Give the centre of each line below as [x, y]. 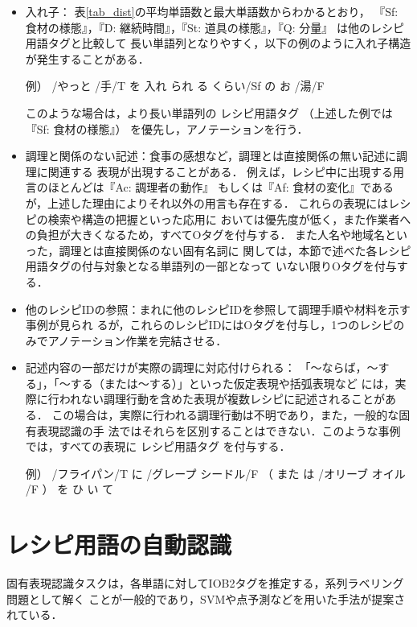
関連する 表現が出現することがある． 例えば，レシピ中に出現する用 [226, 171]
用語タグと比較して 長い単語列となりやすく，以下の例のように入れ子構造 [218, 43]
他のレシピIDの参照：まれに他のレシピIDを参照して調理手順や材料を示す [218, 309]
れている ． [35, 615]
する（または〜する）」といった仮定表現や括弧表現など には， [233, 383]
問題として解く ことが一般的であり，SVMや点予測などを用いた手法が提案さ [206, 598]
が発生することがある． [87, 58]
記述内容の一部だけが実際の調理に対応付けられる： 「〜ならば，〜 [202, 367]
